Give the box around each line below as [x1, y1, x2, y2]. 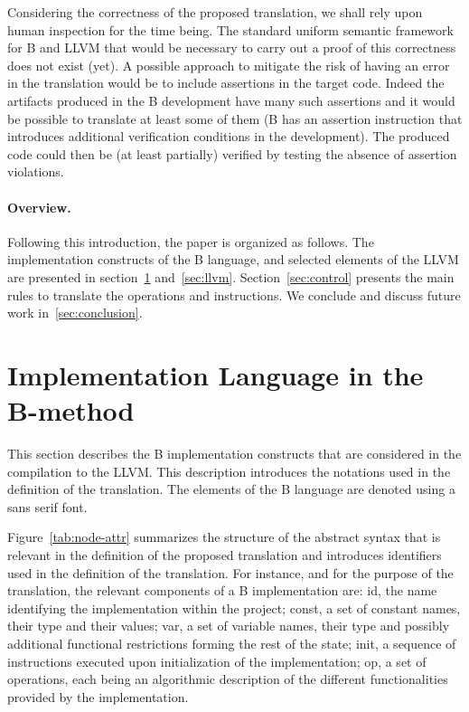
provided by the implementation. [7, 687, 189, 706]
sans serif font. [7, 497, 88, 516]
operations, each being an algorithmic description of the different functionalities [7, 669, 448, 688]
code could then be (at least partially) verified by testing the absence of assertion [7, 144, 457, 163]
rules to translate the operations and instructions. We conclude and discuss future [7, 285, 461, 304]
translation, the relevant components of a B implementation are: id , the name [7, 581, 437, 600]
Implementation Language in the [7, 356, 424, 393]
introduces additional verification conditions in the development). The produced [7, 127, 450, 146]
